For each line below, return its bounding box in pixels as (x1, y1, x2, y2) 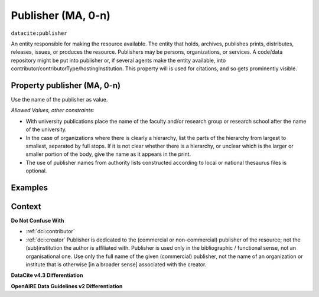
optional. (25, 167, 47, 174)
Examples (11, 182, 48, 192)
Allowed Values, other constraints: (11, 107, 95, 114)
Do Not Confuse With (11, 217, 64, 224)
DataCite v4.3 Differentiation (11, 272, 83, 279)
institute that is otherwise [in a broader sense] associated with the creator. (25, 261, 207, 268)
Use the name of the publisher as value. (11, 96, 108, 103)
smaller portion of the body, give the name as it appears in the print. (25, 151, 191, 158)
